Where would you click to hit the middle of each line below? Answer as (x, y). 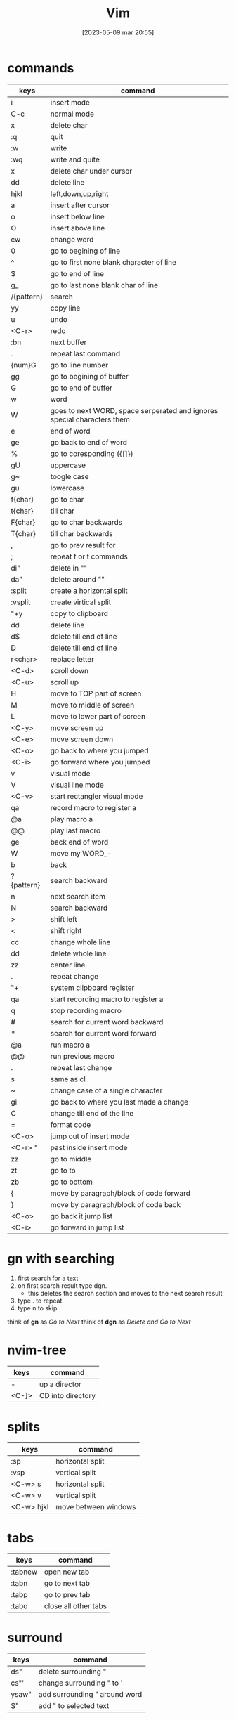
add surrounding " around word (90, 1695)
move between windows (96, 1506)
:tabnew (24, 1572)
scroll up (65, 682)
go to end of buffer (81, 388)
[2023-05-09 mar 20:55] (118, 32)
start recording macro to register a (107, 999)
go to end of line (77, 273)
